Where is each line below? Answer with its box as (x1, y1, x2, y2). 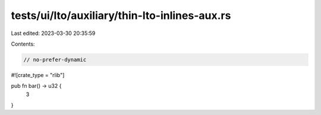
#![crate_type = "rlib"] (11, 71, 65, 78)
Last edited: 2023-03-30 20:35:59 (11, 30, 96, 37)
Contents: (11, 40, 35, 47)
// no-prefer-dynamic (23, 56, 87, 63)
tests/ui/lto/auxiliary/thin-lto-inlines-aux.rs (11, 9, 231, 22)
